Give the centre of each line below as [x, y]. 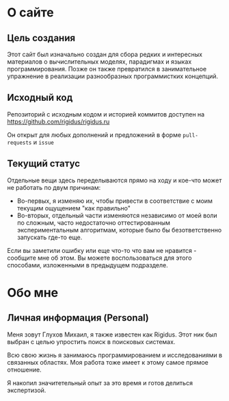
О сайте [30, 13]
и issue [44, 142]
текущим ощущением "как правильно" [74, 208]
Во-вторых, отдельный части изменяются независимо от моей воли [117, 215]
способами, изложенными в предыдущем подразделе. [88, 265]
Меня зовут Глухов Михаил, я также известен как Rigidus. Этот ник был [112, 335]
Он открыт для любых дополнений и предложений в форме [94, 134]
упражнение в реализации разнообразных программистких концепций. [113, 76]
